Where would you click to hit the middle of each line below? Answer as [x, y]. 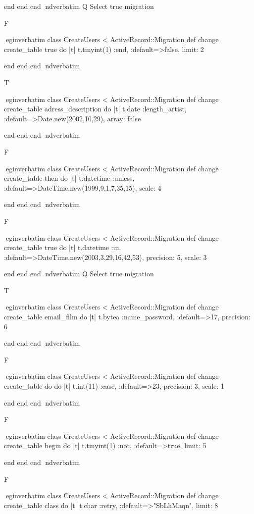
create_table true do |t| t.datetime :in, [63, 247]
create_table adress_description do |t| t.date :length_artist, [95, 109]
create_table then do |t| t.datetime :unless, [69, 178]
